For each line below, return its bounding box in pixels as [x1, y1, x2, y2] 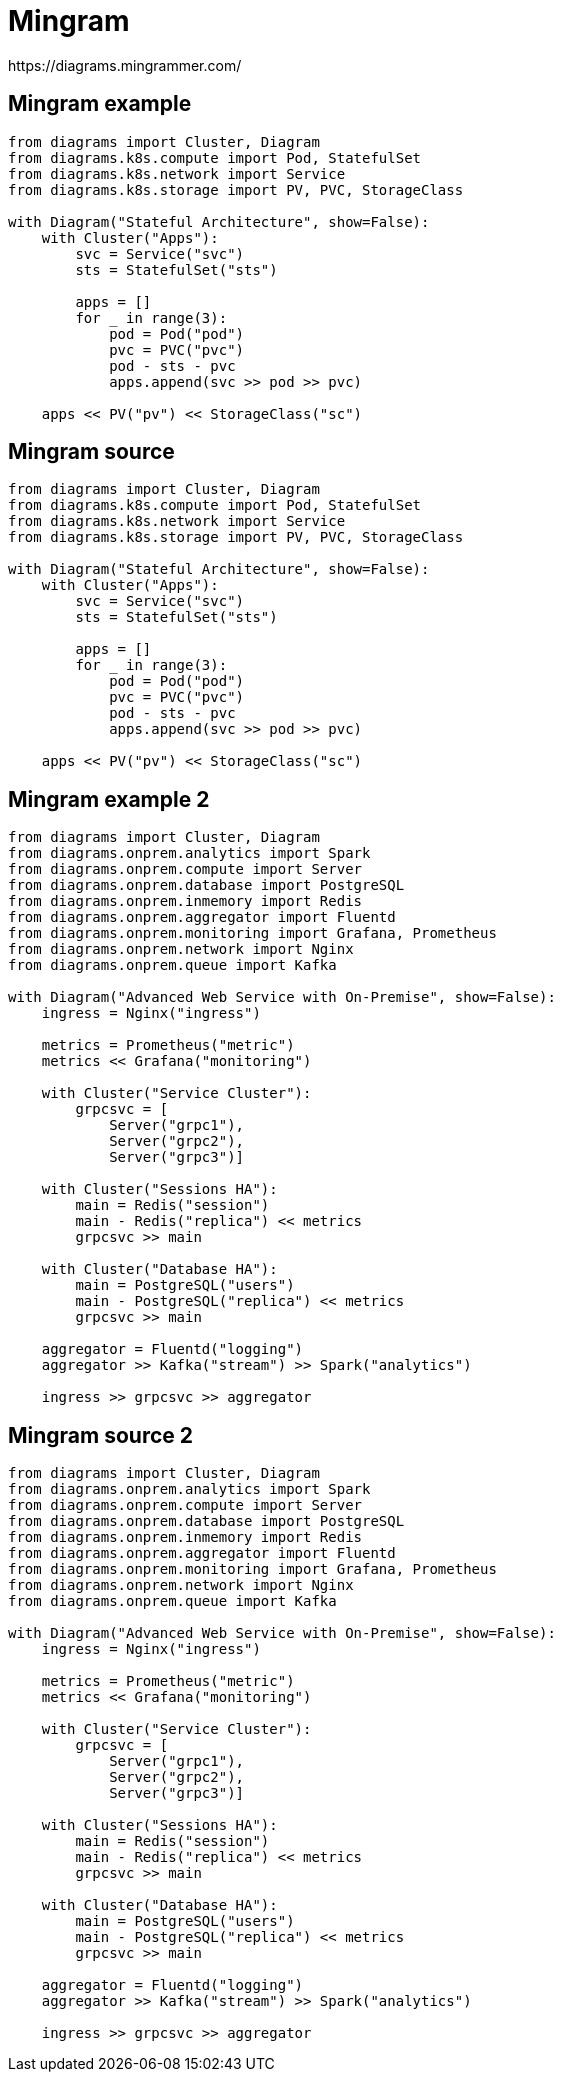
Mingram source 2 [8, 1422, 194, 1448]
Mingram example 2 [8, 786, 210, 812]
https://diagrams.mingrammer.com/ [8, 56, 242, 74]
